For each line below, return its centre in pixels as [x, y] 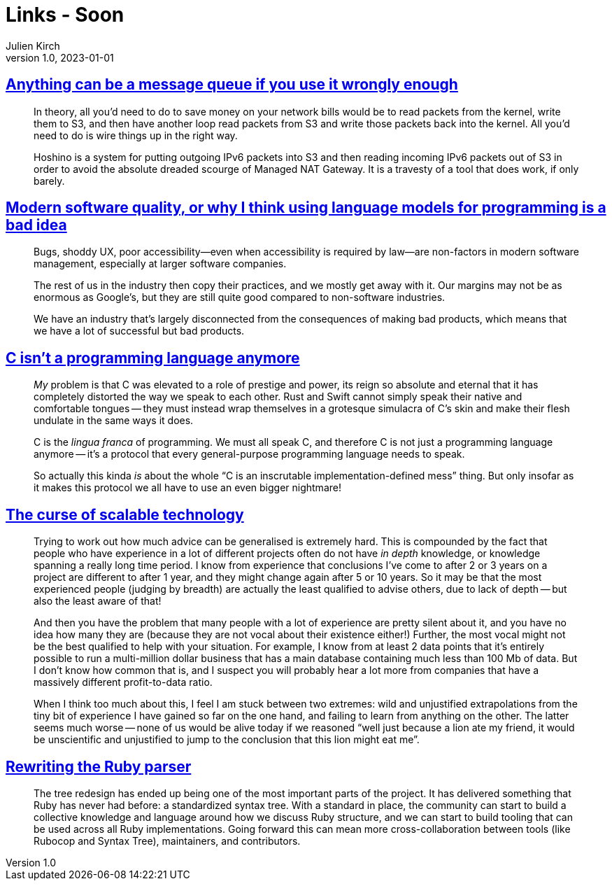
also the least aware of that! [98, 601]
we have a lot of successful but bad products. [139, 331]
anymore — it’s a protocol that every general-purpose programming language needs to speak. [249, 454]
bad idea [36, 225]
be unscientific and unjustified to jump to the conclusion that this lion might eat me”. [227, 740]
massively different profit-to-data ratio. [123, 682]
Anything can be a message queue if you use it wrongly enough [232, 85]
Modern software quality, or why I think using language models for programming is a [306, 208]
